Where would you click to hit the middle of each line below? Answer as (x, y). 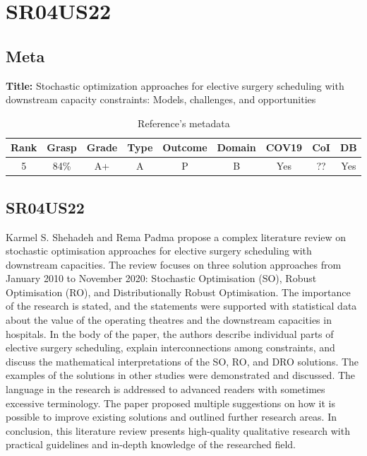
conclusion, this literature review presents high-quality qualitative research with (178, 430)
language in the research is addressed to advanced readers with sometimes (166, 389)
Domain (236, 147)
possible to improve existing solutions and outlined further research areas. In (172, 417)
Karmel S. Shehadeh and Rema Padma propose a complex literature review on (176, 236)
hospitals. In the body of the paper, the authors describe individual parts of (170, 333)
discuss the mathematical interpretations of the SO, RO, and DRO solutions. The (182, 361)
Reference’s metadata (184, 123)
